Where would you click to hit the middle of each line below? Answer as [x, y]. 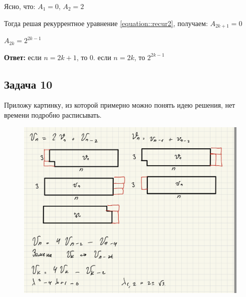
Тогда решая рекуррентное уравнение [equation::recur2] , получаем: [106, 23]
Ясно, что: [20, 6]
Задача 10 [28, 84]
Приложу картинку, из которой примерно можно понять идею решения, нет [120, 105]
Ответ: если [23, 57]
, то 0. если [94, 57]
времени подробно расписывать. [53, 115]
